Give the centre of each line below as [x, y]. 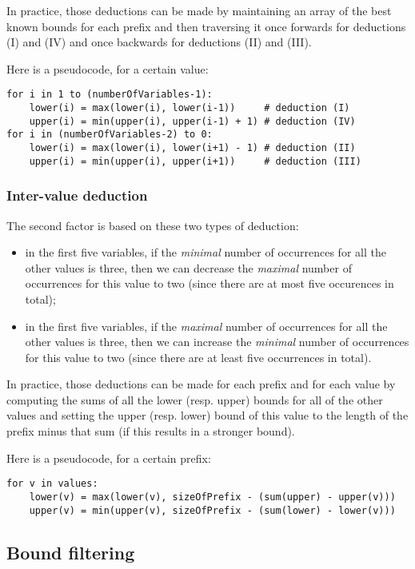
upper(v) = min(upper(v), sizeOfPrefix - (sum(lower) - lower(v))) [212, 510]
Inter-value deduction [77, 195]
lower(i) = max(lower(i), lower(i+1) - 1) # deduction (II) [192, 148]
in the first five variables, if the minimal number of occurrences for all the [206, 252]
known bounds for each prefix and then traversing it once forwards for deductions [206, 26]
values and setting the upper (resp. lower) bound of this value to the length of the [207, 415]
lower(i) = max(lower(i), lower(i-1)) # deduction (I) [190, 108]
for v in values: [52, 484]
